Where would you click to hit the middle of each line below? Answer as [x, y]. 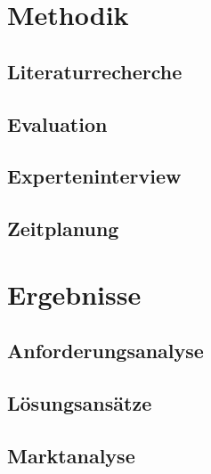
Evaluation [57, 123]
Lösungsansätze [80, 403]
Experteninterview [94, 176]
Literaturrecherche [95, 71]
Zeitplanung [63, 229]
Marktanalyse [71, 455]
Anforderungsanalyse [105, 351]
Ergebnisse [74, 294]
